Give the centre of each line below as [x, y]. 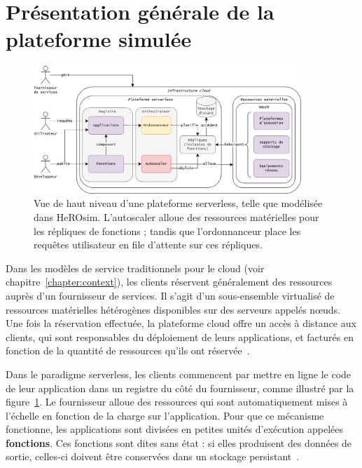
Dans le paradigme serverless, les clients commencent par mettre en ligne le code [179, 374]
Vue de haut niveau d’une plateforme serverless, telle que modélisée [178, 203]
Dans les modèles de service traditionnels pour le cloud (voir [135, 268]
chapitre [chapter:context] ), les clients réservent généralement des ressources [169, 282]
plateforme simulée [99, 39]
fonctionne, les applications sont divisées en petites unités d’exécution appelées [175, 429]
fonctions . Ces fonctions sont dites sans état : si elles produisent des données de [179, 442]
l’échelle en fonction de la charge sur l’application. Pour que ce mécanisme [165, 415]
